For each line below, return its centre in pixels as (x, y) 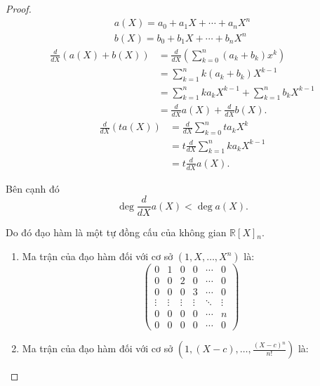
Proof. (19, 8)
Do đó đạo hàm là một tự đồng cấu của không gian (116, 232)
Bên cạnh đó (33, 188)
